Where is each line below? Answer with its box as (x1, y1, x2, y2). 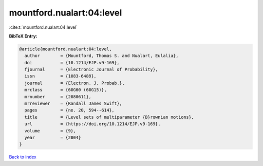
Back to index (9, 154, 37, 160)
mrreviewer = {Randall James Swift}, (24, 101, 122, 107)
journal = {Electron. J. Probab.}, (24, 80, 125, 86)
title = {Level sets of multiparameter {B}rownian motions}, (24, 114, 194, 120)
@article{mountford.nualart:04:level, (19, 46, 112, 52)
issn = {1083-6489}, (24, 74, 97, 79)
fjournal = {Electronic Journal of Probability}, (24, 67, 158, 73)
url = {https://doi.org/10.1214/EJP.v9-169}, (24, 121, 161, 127)
